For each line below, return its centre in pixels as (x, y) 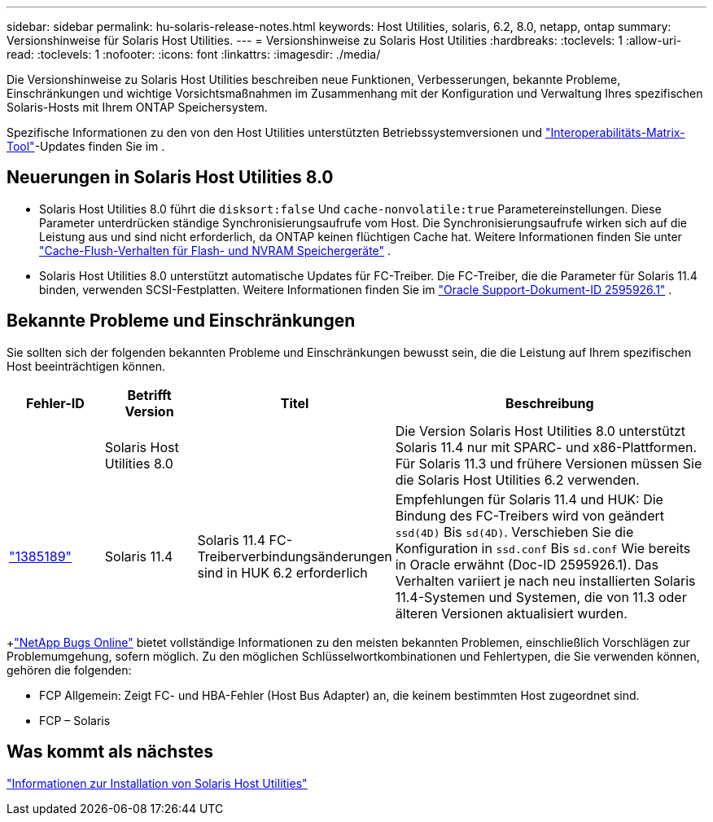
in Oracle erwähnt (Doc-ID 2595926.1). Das (527, 564)
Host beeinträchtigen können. (86, 366)
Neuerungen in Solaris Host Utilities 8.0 (170, 178)
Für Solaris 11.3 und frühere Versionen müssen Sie (549, 463)
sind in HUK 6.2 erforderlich (282, 572)
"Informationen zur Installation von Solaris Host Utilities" (157, 783)
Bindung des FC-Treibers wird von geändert (529, 515)
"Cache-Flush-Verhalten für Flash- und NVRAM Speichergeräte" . (215, 250)
